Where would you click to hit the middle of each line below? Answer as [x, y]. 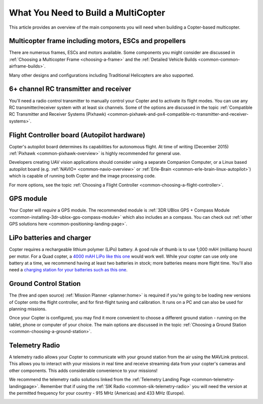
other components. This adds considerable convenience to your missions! [83, 370]
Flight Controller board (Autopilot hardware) [77, 135]
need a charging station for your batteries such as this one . [68, 270]
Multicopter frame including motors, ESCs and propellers [97, 41]
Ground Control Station [45, 284]
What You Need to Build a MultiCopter [87, 13]
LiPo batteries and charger [50, 238]
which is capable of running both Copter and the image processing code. [82, 176]
